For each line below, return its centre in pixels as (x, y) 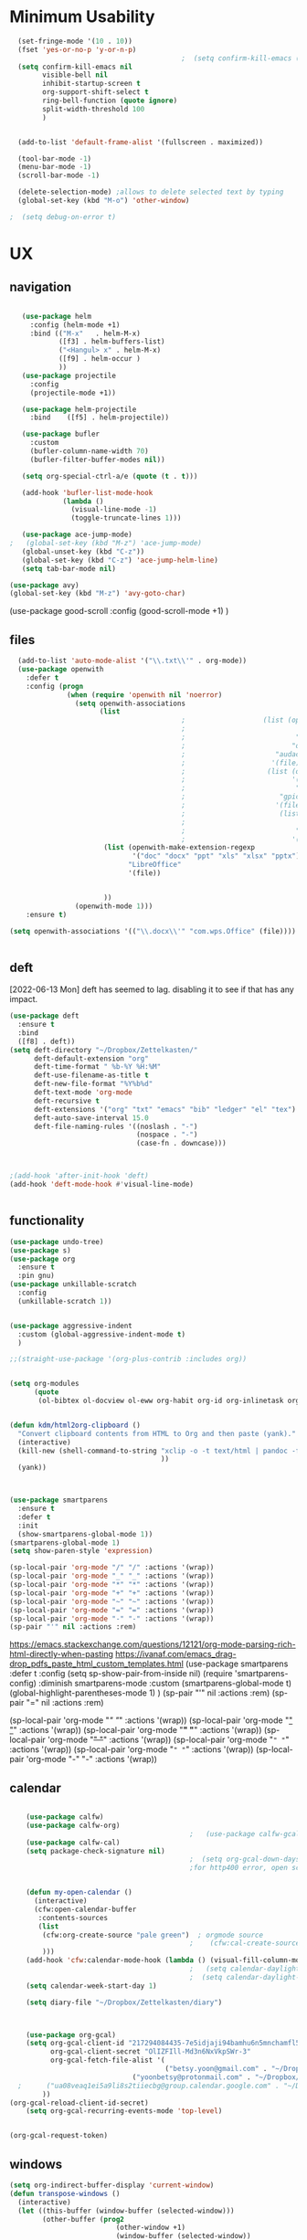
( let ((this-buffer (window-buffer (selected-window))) (126, 2211)
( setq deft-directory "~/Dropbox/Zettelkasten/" (104, 1050)
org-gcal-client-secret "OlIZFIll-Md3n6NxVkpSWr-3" (150, 2052)
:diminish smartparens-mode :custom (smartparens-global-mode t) (165, 1684)
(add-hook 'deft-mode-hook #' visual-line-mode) (102, 1185)
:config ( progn (55, 686)
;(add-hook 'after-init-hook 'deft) (79, 1176)
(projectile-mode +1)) (73, 393)
